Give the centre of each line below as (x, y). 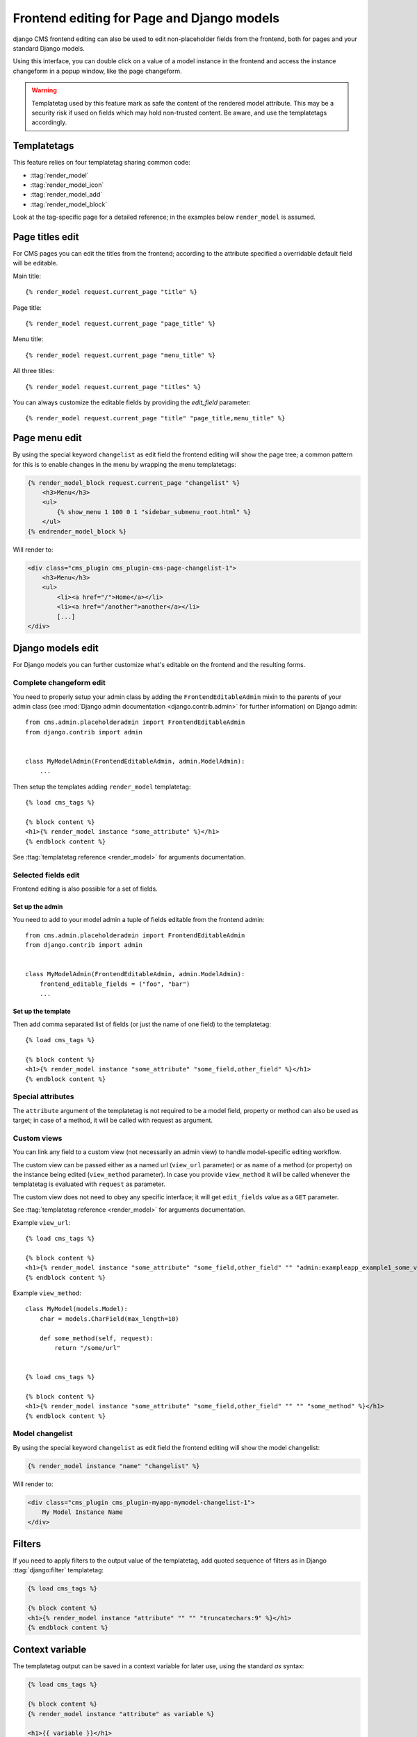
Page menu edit (48, 438)
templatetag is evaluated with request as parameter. (89, 1184)
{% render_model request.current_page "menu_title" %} (121, 355)
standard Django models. (49, 48)
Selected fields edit (46, 875)
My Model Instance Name (82, 1512)
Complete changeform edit (59, 683)
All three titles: (34, 371)
